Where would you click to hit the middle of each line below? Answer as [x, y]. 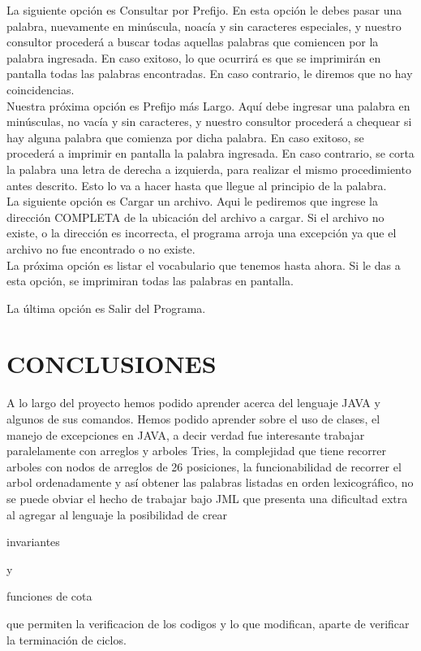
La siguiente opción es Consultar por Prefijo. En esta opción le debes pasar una [204, 10]
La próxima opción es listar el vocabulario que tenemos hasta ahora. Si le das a [204, 265]
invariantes [33, 542]
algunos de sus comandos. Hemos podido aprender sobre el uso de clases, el [193, 419]
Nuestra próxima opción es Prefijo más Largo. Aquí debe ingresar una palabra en [208, 105]
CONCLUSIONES [112, 364]
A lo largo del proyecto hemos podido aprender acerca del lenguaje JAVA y [193, 403]
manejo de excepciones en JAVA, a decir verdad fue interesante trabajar [186, 434]
